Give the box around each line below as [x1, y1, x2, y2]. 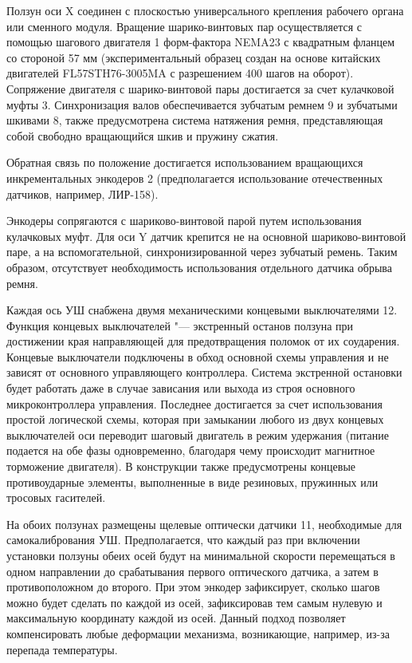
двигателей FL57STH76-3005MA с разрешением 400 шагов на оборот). [6, 65, 354, 81]
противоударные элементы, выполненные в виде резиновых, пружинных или [6, 473, 379, 490]
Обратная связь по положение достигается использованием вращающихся [6, 154, 363, 171]
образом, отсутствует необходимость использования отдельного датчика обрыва [6, 258, 393, 275]
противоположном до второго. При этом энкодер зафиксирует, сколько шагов [6, 578, 380, 595]
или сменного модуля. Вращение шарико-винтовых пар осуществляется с [6, 18, 363, 34]
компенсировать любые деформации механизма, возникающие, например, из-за [6, 625, 390, 641]
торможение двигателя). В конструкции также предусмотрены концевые [6, 458, 355, 475]
